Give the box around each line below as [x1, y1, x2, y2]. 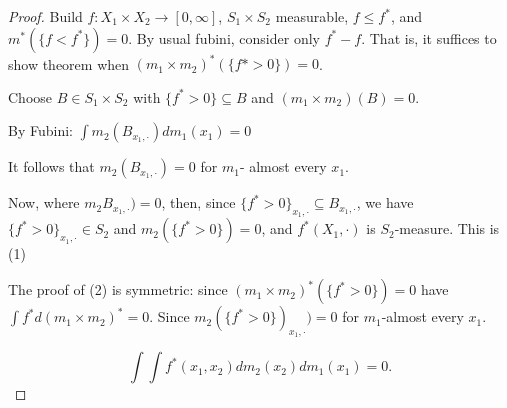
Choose [8, 86, 53, 107]
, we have [356, 192, 414, 213]
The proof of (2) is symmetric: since [8, 279, 228, 300]
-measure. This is [394, 218, 500, 239]
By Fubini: [8, 120, 73, 141]
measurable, [275, 6, 349, 26]
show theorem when [8, 53, 130, 74]
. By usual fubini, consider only [128, 27, 320, 48]
